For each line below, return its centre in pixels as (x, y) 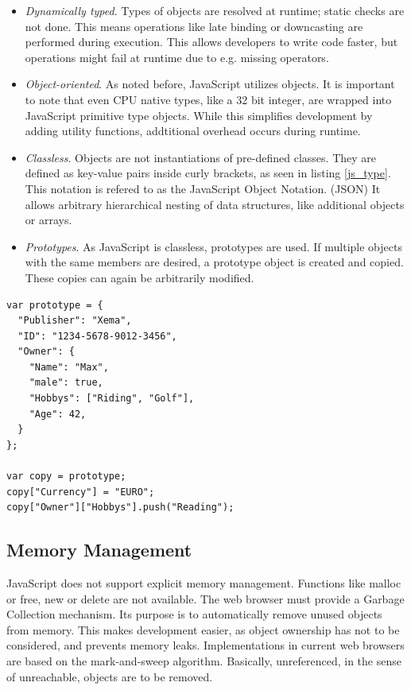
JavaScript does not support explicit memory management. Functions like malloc (204, 583)
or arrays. (48, 220)
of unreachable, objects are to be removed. (110, 676)
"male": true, (66, 383)
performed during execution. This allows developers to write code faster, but (211, 42)
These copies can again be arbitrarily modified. (140, 277)
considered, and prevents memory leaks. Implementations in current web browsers (205, 645)
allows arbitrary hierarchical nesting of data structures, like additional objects (215, 204)
